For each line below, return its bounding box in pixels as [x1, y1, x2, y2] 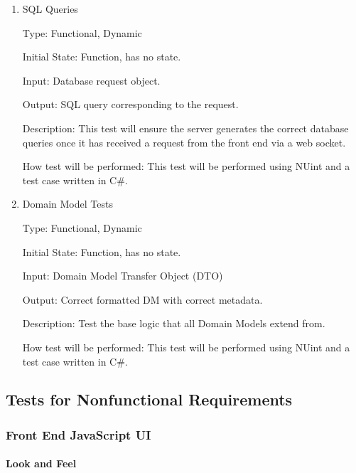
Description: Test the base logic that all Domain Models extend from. [22, 316, 325, 331]
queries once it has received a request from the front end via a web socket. [22, 134, 346, 149]
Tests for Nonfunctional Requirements [6, 388, 293, 410]
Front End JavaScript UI [6, 425, 151, 443]
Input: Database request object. [22, 73, 161, 87]
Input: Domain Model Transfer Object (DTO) [22, 268, 223, 283]
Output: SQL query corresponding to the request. [22, 97, 239, 112]
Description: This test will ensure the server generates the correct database [22, 120, 349, 135]
